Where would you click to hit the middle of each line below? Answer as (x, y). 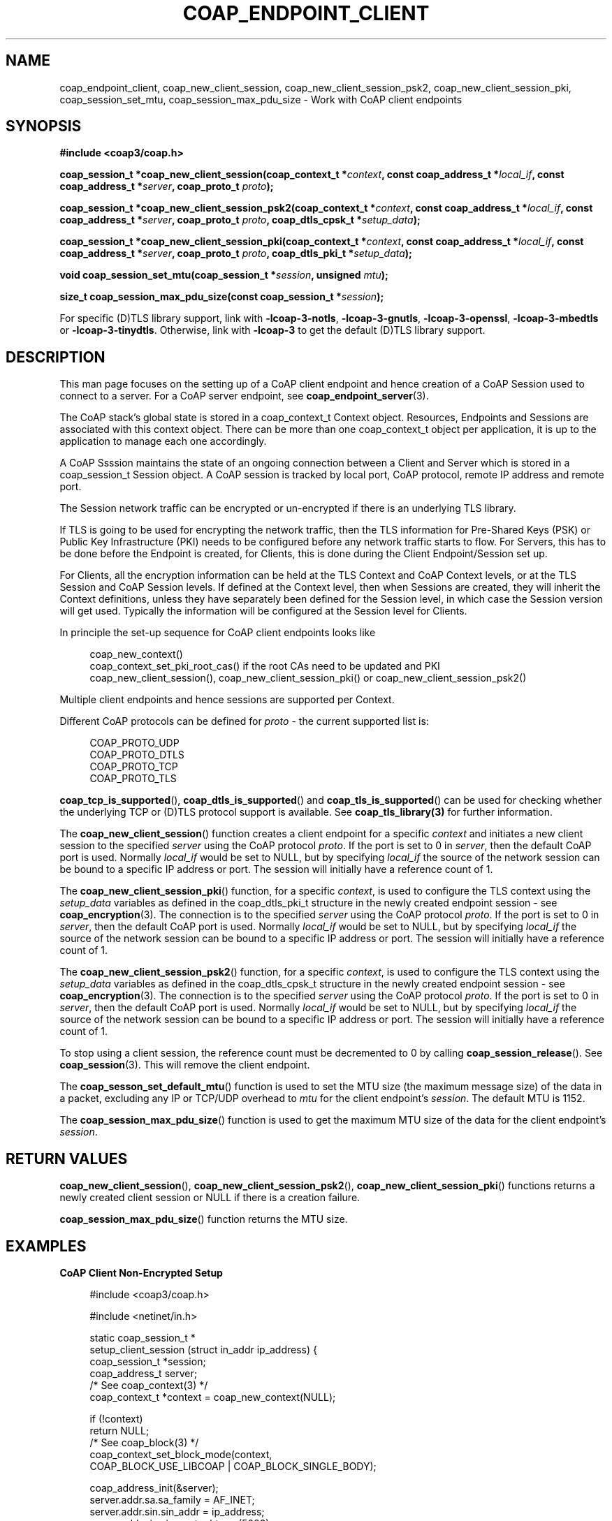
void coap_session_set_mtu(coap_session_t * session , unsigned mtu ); (224, 275)
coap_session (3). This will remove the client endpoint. (185, 1065)
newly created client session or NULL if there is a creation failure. (210, 1198)
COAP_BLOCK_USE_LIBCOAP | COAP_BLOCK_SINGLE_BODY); (233, 1466)
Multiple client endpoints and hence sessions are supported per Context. (227, 700)
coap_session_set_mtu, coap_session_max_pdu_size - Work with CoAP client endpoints (261, 99)
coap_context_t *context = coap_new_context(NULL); (213, 1397)
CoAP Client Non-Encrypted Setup (141, 1272)
